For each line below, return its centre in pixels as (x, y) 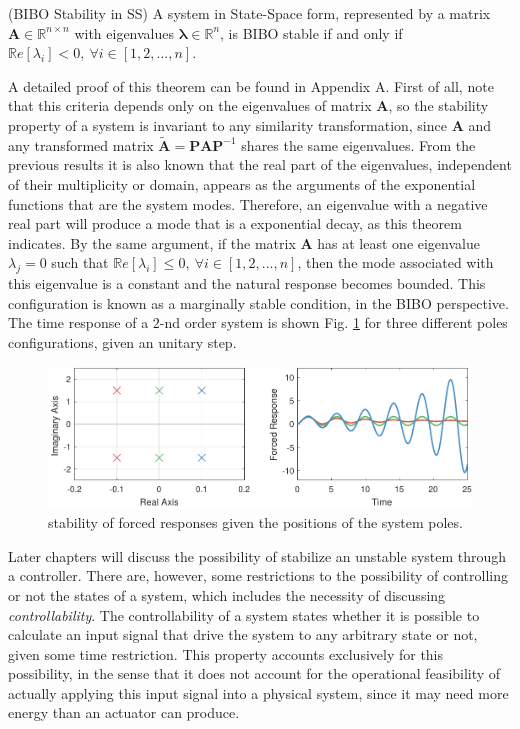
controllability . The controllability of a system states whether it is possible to (244, 614)
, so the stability (438, 105)
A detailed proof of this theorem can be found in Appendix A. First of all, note (251, 85)
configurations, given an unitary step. (122, 341)
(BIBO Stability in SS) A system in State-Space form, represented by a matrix (249, 13)
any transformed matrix (81, 144)
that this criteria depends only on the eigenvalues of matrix (190, 105)
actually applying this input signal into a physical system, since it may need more (258, 692)
